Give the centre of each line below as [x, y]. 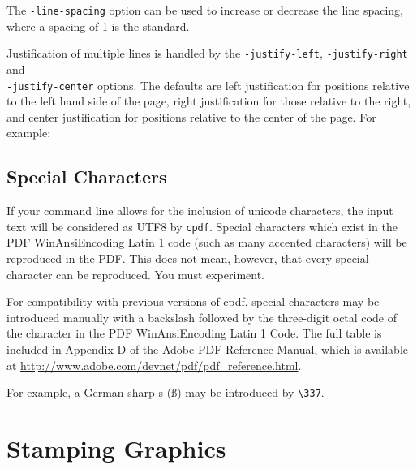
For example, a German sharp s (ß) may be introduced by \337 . [166, 392]
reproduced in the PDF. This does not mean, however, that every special [188, 258]
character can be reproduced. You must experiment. [135, 274]
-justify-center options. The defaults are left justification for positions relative [208, 85]
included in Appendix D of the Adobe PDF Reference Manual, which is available [208, 349]
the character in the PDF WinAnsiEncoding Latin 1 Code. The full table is [194, 333]
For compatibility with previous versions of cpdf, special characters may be [193, 301]
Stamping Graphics [116, 447]
